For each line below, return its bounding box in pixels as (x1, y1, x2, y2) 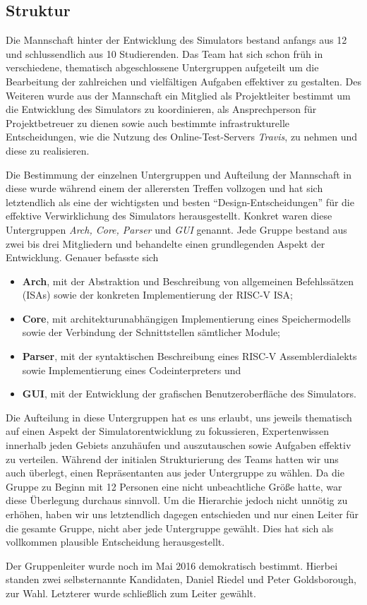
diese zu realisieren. (6, 143, 90, 157)
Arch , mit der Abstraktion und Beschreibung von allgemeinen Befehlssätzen (22, 273, 354, 288)
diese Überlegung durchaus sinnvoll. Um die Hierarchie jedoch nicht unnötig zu (6, 493, 348, 508)
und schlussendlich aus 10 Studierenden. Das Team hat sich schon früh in (6, 46, 323, 61)
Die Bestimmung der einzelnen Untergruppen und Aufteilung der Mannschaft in (6, 167, 351, 181)
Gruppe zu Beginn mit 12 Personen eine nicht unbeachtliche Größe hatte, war (6, 479, 342, 493)
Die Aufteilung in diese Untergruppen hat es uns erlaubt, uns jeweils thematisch (6, 409, 352, 424)
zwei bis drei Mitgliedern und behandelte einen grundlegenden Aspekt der (6, 236, 325, 251)
